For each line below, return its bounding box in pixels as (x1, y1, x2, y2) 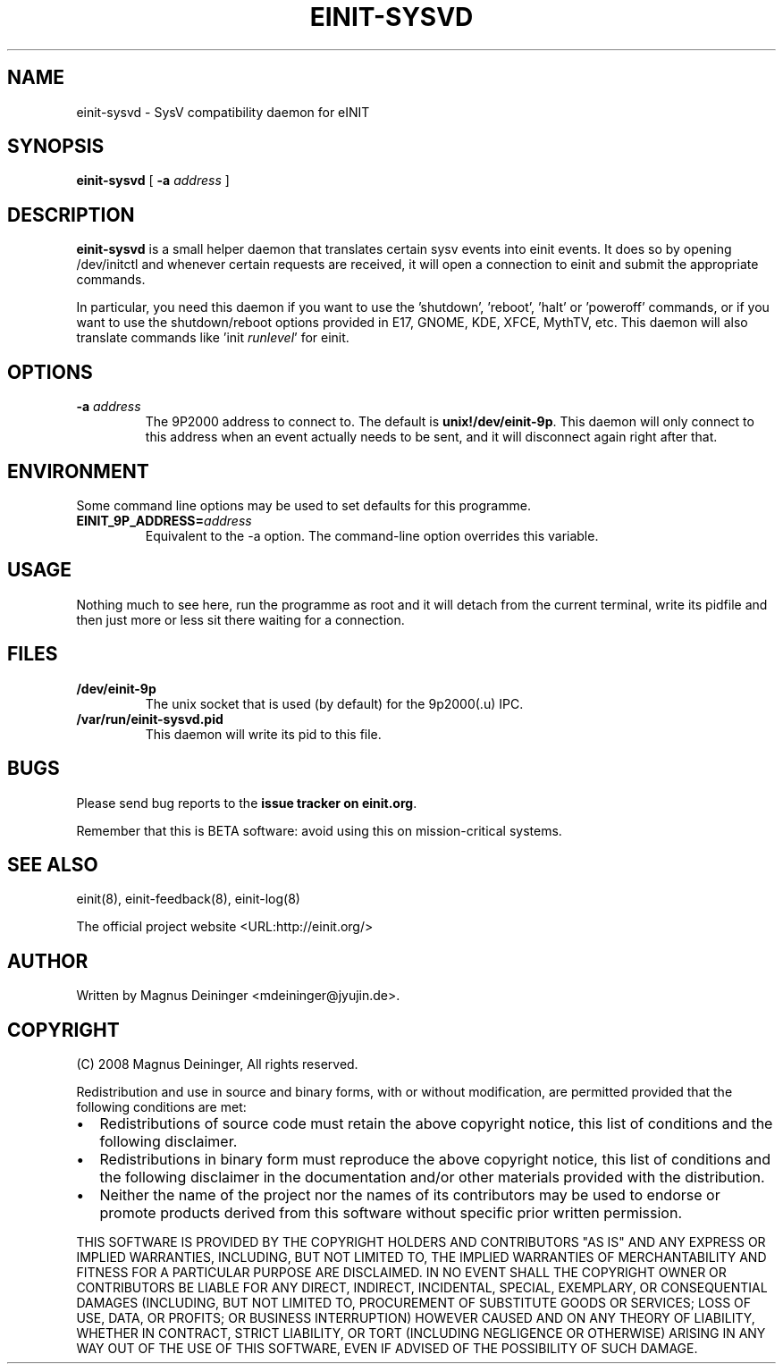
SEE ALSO (7, 853, 98, 876)
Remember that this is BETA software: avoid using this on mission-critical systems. (76, 822, 562, 838)
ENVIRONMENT (7, 459, 149, 483)
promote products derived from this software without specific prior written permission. (99, 1204, 682, 1223)
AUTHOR (7, 949, 88, 972)
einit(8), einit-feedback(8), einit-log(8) (76, 891, 300, 907)
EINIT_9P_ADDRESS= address (76, 512, 252, 528)
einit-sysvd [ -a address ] (76, 172, 230, 189)
